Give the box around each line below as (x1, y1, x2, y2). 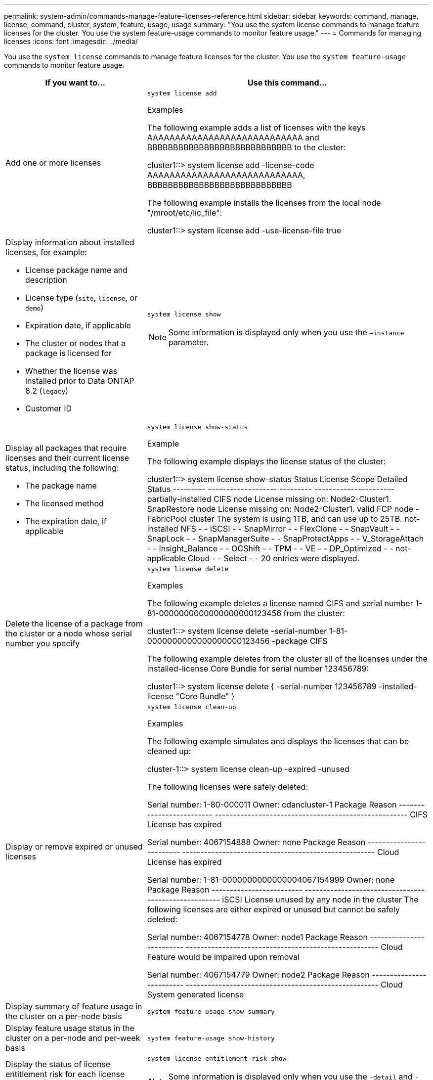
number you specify (5, 638, 80, 648)
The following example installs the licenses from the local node (147, 198, 381, 208)
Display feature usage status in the (5, 1023, 134, 1033)
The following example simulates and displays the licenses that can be (147, 736, 409, 746)
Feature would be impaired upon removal (147, 952, 300, 962)
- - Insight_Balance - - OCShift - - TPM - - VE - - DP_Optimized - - (147, 543, 393, 553)
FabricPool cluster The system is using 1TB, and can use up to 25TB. (147, 514, 402, 524)
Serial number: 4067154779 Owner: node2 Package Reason (147, 970, 370, 980)
